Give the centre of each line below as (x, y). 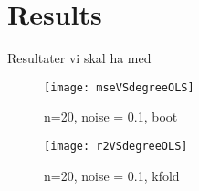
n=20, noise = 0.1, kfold (112, 175)
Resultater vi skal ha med (79, 58)
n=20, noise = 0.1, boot (111, 117)
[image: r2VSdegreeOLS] (116, 146)
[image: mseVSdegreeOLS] (119, 87)
